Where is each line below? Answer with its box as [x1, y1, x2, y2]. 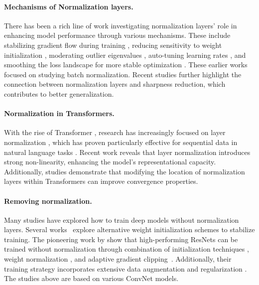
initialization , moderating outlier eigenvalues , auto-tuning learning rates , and [4, 49, 246, 60]
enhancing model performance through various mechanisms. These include [4, 30, 231, 40]
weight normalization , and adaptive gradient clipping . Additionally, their [4, 254, 232, 264]
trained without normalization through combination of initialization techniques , [4, 244, 249, 254]
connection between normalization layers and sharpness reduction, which [4, 79, 226, 89]
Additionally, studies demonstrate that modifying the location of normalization [4, 166, 245, 176]
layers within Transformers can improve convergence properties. [4, 176, 198, 186]
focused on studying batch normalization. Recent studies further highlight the [4, 69, 242, 79]
